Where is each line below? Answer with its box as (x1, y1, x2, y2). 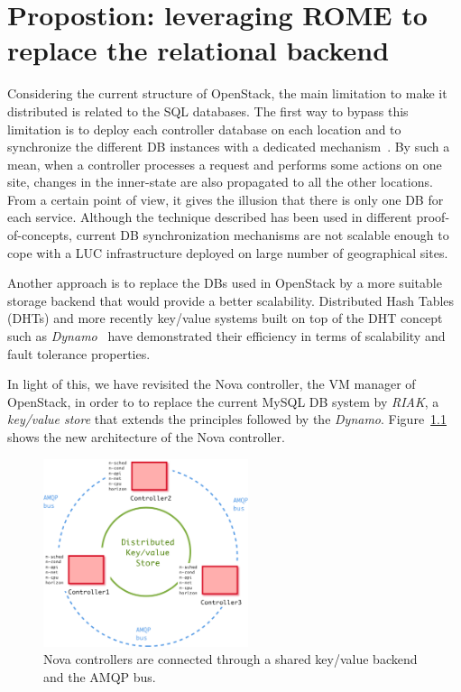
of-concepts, (7, 226, 73, 245)
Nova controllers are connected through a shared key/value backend (43, 650, 418, 669)
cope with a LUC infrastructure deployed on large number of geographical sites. (7, 243, 448, 262)
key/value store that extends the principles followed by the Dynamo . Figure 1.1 (7, 410, 447, 429)
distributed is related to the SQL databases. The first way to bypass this (7, 101, 409, 120)
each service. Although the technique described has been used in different (7, 208, 412, 226)
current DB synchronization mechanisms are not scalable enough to (76, 226, 449, 245)
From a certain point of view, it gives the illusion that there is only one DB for (7, 189, 444, 208)
